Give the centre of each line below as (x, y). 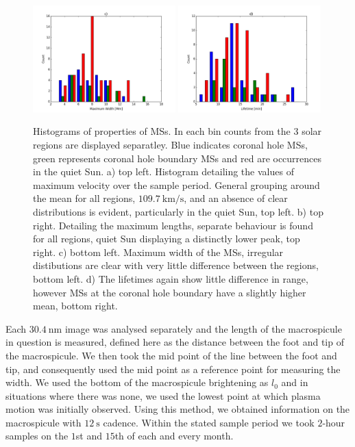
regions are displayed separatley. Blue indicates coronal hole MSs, (170, 144)
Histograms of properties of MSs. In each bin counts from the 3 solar (177, 131)
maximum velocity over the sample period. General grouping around (176, 184)
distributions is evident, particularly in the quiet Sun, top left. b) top (178, 211)
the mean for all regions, (84, 198)
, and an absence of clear (236, 198)
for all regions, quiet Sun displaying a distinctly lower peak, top (167, 239)
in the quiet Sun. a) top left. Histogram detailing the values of (163, 171)
